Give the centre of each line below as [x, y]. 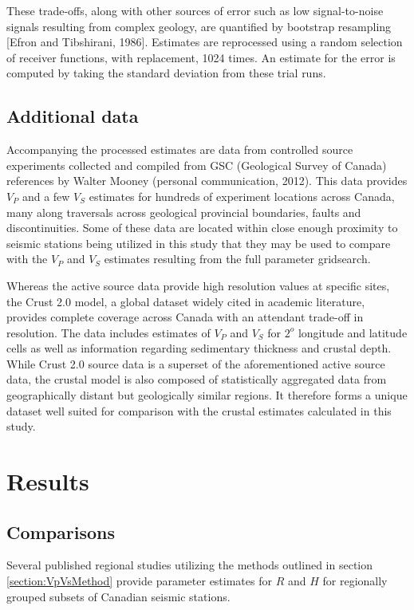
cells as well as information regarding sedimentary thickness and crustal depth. [199, 348]
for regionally [355, 581]
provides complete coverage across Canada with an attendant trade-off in [185, 317]
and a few [46, 196]
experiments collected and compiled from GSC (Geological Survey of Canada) [197, 165]
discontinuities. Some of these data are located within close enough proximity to [202, 228]
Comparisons [61, 531]
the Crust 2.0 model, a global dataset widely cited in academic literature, [186, 301]
